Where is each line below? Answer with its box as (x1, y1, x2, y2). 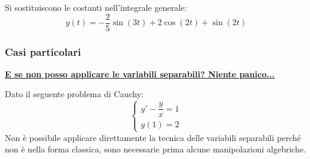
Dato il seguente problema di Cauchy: (5, 88, 144, 100)
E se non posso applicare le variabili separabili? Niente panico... (5, 67, 275, 80)
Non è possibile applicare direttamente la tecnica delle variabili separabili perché (5, 131, 301, 143)
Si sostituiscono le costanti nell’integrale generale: (5, 1, 187, 13)
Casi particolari (5, 44, 81, 59)
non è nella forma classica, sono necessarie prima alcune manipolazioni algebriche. (5, 143, 306, 155)
